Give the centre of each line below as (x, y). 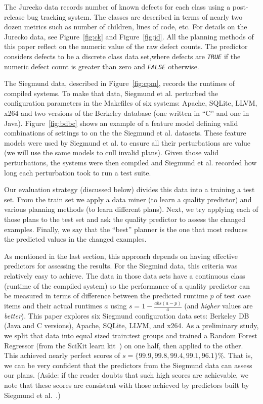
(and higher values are (218, 306)
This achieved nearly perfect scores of (62, 355)
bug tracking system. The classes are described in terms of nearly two (135, 16)
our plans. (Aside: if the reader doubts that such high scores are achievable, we (126, 375)
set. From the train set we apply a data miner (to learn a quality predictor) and (128, 199)
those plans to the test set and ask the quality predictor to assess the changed (125, 219)
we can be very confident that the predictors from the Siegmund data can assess (128, 365)
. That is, (238, 355)
